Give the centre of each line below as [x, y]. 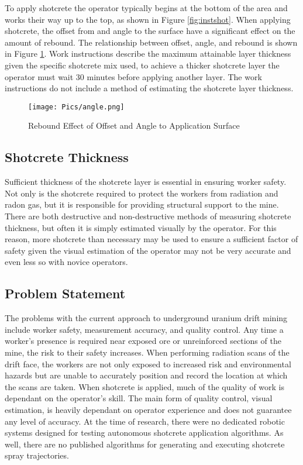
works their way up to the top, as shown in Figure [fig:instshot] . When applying [148, 19]
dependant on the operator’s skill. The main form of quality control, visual [139, 398]
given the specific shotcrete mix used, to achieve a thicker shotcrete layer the [142, 65]
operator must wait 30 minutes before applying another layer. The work [133, 76]
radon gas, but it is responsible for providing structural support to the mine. [142, 204]
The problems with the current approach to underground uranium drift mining [146, 318]
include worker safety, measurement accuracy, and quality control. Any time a [144, 329]
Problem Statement [65, 293]
